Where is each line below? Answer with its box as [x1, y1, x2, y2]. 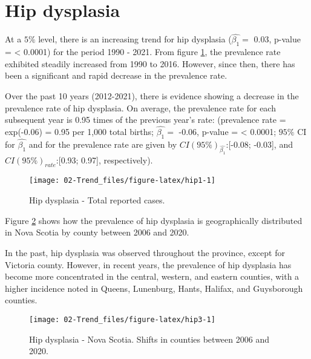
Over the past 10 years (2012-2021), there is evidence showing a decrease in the [5, 89, 299, 102]
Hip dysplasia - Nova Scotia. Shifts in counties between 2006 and [29, 332, 269, 345]
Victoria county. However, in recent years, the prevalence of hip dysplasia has [5, 258, 292, 271]
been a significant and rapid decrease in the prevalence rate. [5, 69, 228, 82]
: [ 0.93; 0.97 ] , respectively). [56, 153, 153, 166]
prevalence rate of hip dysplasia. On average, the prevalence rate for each [5, 101, 276, 114]
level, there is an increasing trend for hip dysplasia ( [38, 33, 232, 45]
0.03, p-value [254, 33, 301, 45]
